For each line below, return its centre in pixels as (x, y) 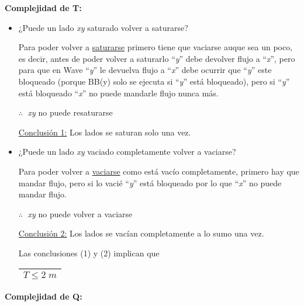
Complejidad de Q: (44, 296)
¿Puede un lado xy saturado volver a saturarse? (103, 27)
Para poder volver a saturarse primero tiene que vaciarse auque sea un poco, (156, 47)
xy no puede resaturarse (70, 112)
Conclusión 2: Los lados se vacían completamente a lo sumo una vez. (141, 233)
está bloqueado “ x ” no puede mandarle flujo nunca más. (118, 93)
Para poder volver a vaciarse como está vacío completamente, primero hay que (159, 171)
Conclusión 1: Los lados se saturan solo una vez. (105, 132)
